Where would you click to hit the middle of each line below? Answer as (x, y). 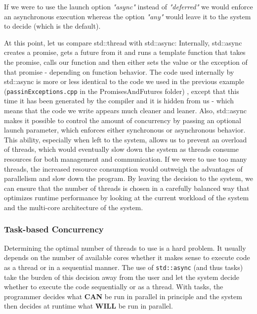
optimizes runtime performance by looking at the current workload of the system (127, 198)
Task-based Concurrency (54, 229)
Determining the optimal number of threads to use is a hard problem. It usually (125, 247)
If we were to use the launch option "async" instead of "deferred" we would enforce (128, 6)
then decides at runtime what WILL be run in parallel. (88, 306)
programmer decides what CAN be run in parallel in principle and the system (123, 296)
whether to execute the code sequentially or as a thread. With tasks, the (114, 287)
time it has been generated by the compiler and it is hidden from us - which (119, 101)
